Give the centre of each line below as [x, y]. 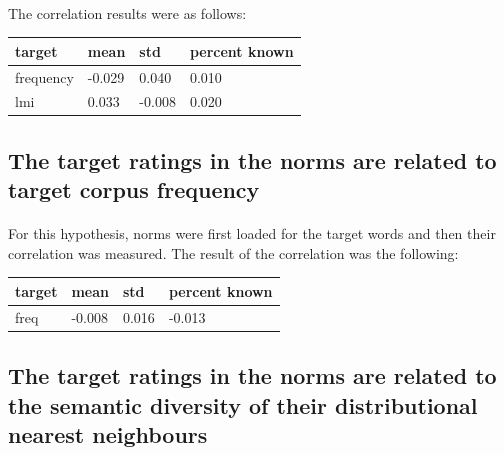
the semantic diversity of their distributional [243, 404]
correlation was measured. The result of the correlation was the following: [233, 252]
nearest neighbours [108, 434]
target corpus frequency [134, 189]
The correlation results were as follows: [127, 12]
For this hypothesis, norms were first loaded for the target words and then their [252, 233]
